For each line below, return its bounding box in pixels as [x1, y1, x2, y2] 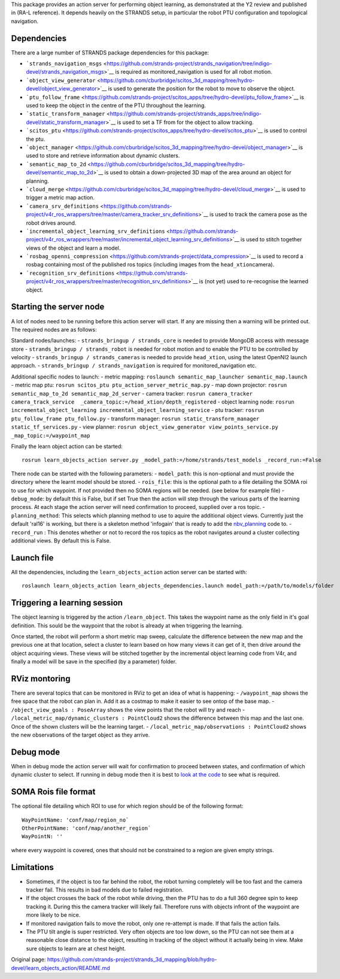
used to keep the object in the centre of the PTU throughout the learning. [26, 102, 206, 109]
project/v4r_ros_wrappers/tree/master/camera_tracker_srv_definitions [26, 211, 199, 218]
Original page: [11, 956, 46, 963]
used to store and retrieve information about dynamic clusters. [26, 152, 180, 159]
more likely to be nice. [26, 911, 81, 919]
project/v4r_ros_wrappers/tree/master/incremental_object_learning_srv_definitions [26, 236, 230, 243]
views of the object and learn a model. [26, 244, 121, 251]
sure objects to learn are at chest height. [26, 945, 126, 952]
